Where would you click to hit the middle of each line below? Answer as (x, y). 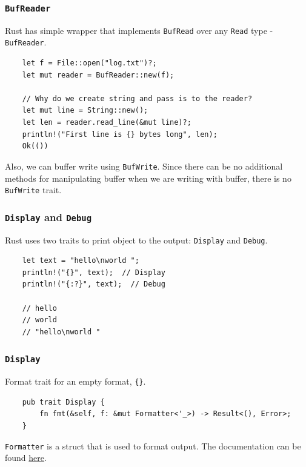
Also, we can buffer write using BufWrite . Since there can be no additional (144, 166)
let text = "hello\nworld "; (81, 261)
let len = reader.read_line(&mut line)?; (107, 123)
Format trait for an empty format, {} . (75, 381)
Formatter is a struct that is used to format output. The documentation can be (153, 445)
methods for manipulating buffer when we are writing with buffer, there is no (148, 178)
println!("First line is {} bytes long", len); (120, 134)
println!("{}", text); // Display (94, 272)
